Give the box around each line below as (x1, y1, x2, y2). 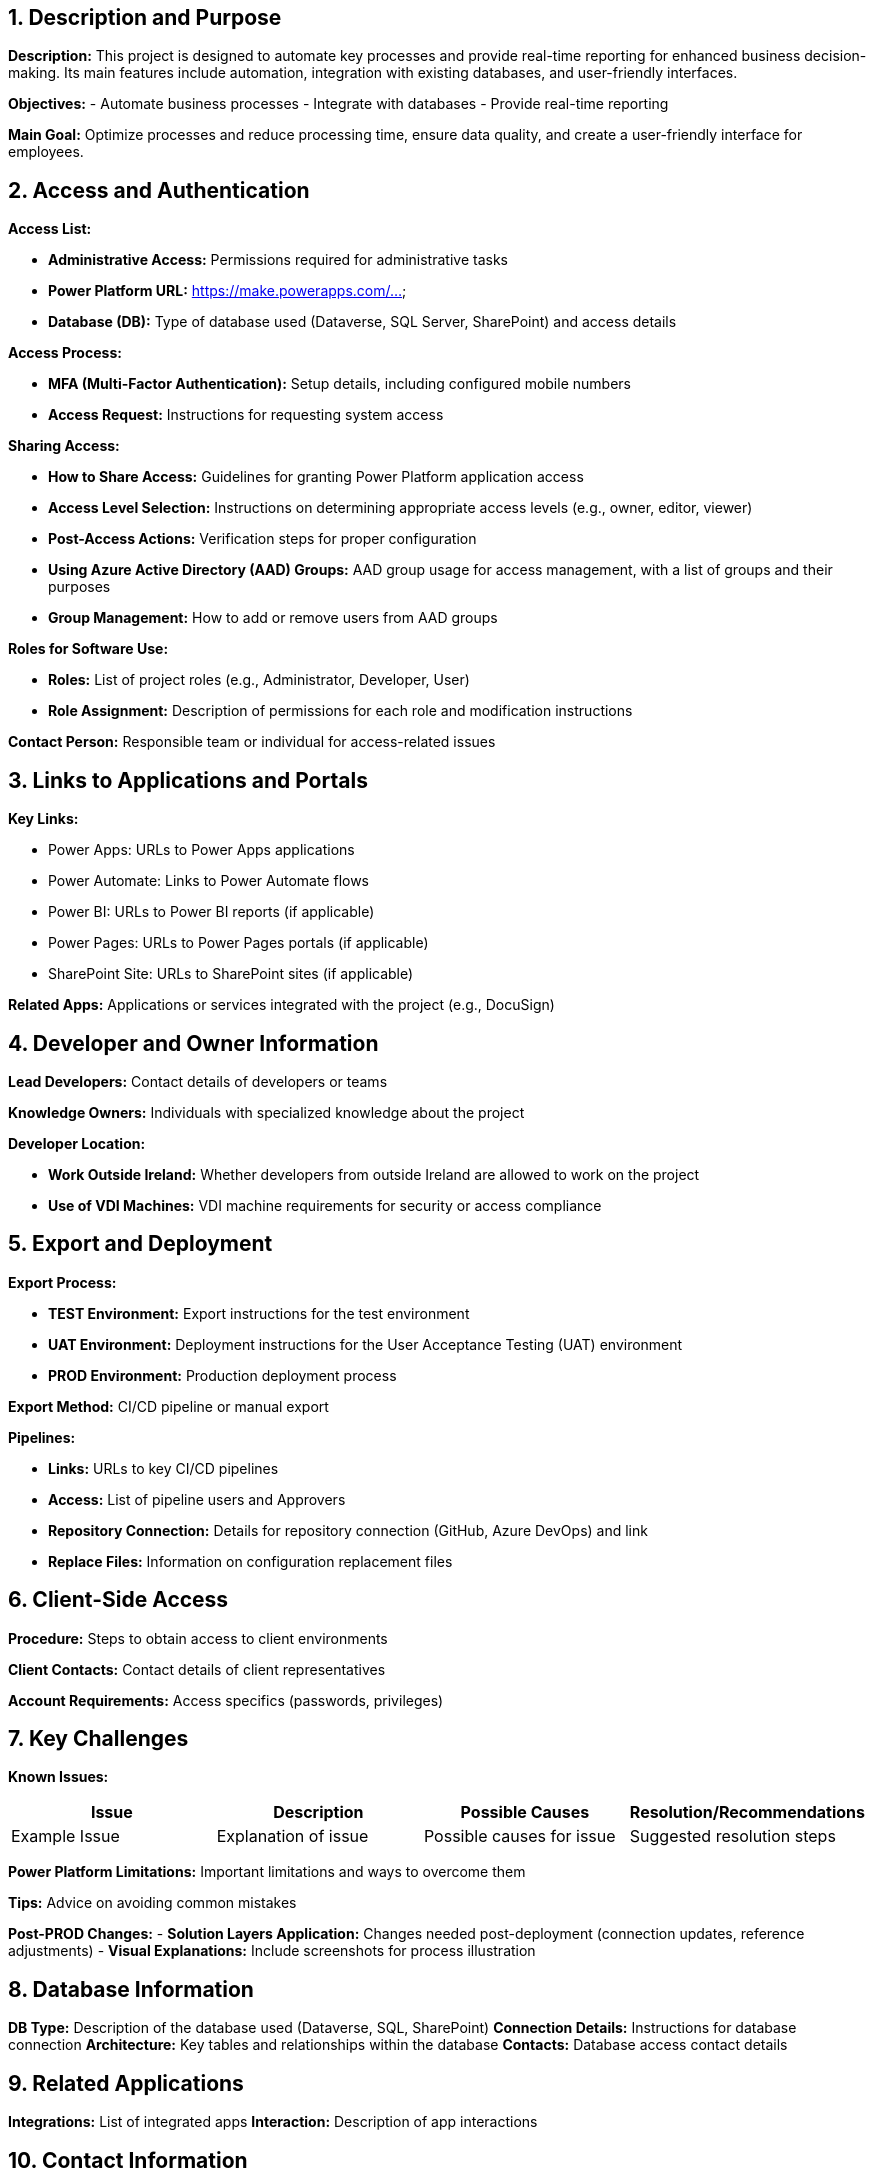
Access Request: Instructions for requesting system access (48, 406, 444, 424)
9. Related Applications (8, 2070, 244, 2096)
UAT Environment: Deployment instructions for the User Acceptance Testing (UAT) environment (48, 1335, 683, 1353)
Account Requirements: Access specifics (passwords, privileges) (8, 1691, 444, 1709)
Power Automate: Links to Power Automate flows (48, 872, 370, 890)
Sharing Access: (8, 437, 120, 455)
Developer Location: (8, 1134, 146, 1152)
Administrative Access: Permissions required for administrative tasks (48, 251, 508, 269)
